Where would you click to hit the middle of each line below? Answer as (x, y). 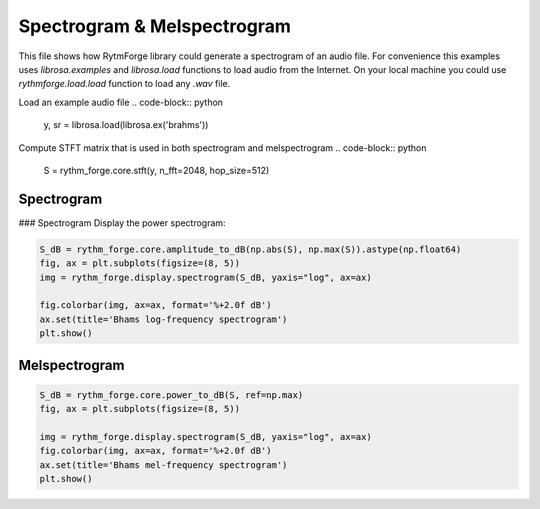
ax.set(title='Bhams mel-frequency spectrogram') (163, 464)
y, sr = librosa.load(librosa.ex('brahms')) (126, 125)
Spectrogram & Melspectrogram (155, 26)
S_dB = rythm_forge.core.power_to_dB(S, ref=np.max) (171, 394)
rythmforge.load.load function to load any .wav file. (124, 84)
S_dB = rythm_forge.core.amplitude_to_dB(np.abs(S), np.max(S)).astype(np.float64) (250, 249)
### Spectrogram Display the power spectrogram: (122, 222)
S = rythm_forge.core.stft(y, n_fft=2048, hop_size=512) (156, 170)
